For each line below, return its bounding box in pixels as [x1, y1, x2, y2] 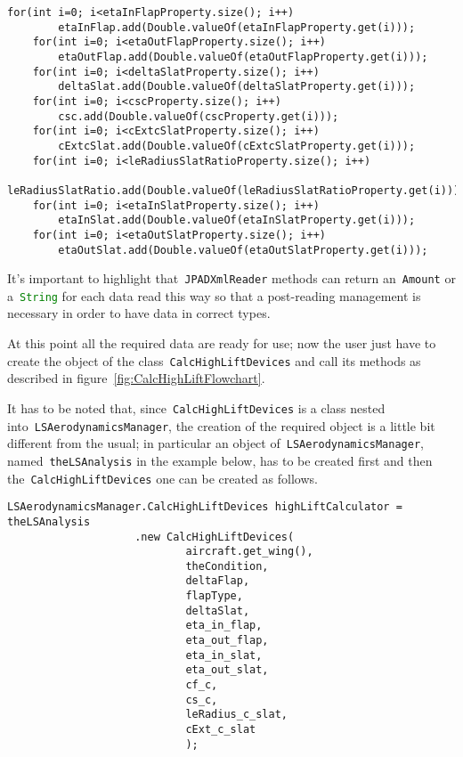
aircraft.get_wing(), [185, 545, 313, 558]
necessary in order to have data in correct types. [7, 304, 271, 322]
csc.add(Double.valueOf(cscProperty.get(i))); [58, 110, 339, 123]
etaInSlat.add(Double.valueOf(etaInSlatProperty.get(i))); [58, 214, 416, 227]
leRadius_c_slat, [185, 708, 288, 721]
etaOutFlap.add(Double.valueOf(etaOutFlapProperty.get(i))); [58, 50, 428, 63]
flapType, [185, 590, 243, 603]
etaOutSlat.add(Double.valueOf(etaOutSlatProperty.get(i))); [58, 243, 428, 256]
